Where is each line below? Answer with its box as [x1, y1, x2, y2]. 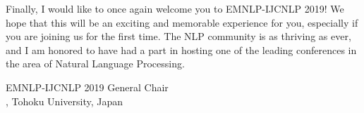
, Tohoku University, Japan [6, 93, 123, 108]
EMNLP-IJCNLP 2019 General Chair [6, 79, 169, 94]
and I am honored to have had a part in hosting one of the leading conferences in [6, 42, 357, 57]
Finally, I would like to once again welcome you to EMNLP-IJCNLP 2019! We [6, 1, 344, 15]
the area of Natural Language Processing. [6, 56, 185, 71]
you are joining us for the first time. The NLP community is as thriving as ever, [6, 29, 351, 44]
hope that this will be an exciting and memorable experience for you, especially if [6, 15, 358, 29]
